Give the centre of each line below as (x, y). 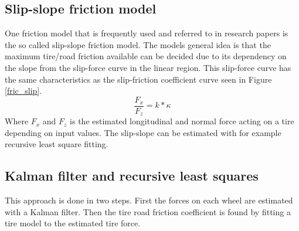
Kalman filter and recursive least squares (132, 176)
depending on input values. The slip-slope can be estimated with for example (143, 132)
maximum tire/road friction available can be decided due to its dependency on (146, 56)
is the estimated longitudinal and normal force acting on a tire (182, 121)
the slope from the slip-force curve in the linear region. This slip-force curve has (148, 67)
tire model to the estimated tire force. (73, 223)
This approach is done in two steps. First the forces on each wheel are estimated (149, 200)
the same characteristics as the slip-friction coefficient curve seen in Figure (138, 79)
